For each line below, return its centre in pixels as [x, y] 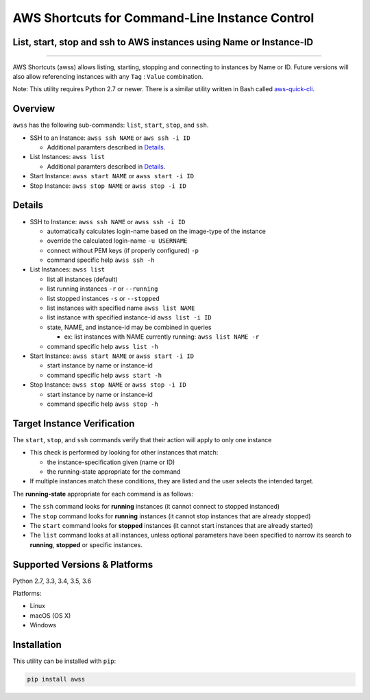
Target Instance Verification [74, 423]
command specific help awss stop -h [103, 404]
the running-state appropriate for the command [114, 472]
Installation [37, 645]
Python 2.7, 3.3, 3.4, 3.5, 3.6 [52, 581]
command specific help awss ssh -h [101, 260]
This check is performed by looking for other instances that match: [124, 452]
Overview [34, 109]
